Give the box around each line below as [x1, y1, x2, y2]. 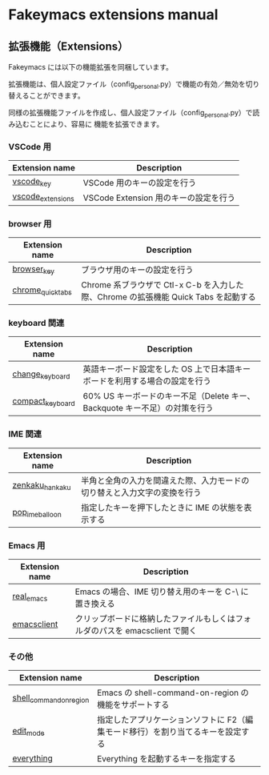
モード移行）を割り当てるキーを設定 [105, 726, 242, 737]
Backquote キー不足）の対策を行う [82, 403, 214, 414]
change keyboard [12, 368, 70, 381]
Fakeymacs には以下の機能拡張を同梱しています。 [8, 62, 174, 71]
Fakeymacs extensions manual [8, 6, 219, 24]
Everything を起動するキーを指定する [97, 753, 236, 765]
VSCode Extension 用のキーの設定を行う [82, 192, 236, 203]
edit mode [12, 725, 45, 737]
